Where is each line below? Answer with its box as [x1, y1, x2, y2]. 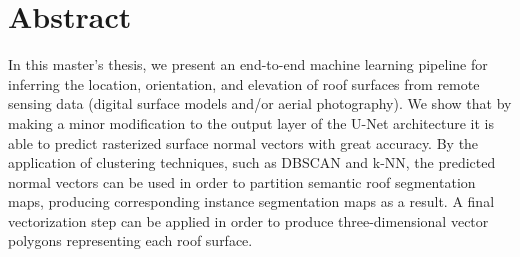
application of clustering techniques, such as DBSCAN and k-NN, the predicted [8, 152, 496, 173]
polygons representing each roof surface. [8, 230, 253, 251]
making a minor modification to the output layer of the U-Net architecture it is [8, 112, 494, 133]
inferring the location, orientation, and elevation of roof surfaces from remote [8, 73, 480, 94]
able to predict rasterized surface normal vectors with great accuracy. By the [8, 132, 479, 153]
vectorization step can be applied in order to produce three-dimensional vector [8, 210, 489, 231]
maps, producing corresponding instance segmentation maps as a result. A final [8, 191, 495, 212]
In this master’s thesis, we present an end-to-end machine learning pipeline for [8, 54, 488, 75]
